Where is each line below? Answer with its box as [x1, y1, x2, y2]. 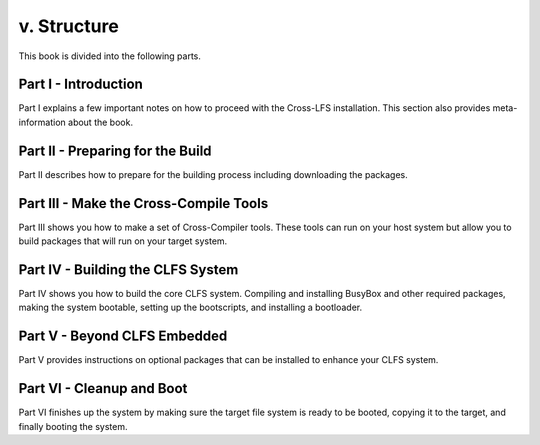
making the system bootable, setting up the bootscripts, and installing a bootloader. [18, 301, 363, 314]
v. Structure [18, 15, 119, 37]
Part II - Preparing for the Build [18, 142, 212, 159]
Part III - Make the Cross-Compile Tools [18, 195, 269, 212]
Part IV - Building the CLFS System [18, 261, 239, 278]
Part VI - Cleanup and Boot [18, 380, 188, 397]
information [18, 116, 67, 128]
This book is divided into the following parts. [18, 50, 202, 62]
